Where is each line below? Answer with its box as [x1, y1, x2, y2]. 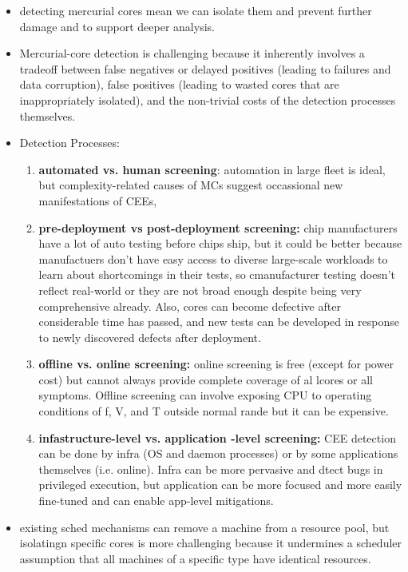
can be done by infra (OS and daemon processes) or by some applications [38, 445, 398, 462]
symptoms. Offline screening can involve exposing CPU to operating [38, 387, 372, 403]
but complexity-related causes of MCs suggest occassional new [38, 177, 343, 193]
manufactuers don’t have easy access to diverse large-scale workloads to [38, 250, 388, 267]
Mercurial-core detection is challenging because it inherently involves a [19, 45, 365, 62]
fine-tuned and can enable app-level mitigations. [38, 492, 274, 509]
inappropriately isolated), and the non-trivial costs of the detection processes [19, 91, 396, 108]
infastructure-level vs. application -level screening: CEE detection [38, 429, 396, 446]
